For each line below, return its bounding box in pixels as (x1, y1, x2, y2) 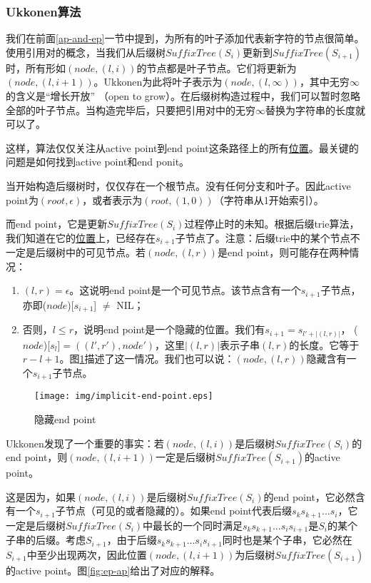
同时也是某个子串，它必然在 (222, 532, 352, 547)
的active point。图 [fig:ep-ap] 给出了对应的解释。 (6, 562, 220, 577)
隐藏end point (34, 412, 96, 427)
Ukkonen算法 (6, 2, 81, 20)
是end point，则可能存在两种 (217, 245, 350, 260)
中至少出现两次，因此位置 (26, 547, 147, 562)
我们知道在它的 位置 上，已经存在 (6, 230, 156, 245)
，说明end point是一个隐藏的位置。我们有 (73, 322, 265, 337)
